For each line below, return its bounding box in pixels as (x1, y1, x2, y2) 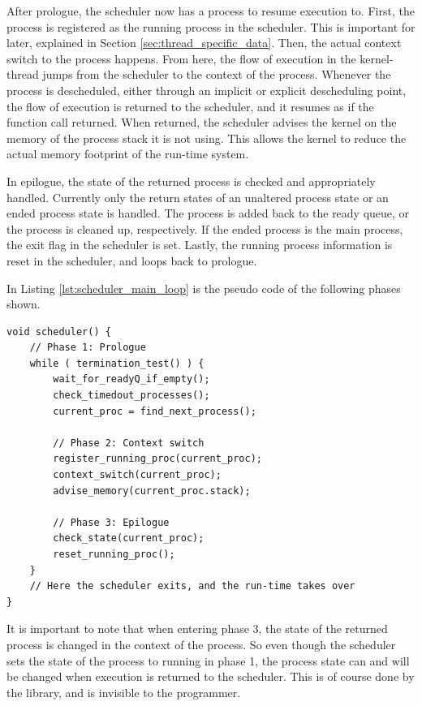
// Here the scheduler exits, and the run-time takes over (29, 580, 355, 592)
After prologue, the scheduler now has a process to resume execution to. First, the (6, 2, 415, 19)
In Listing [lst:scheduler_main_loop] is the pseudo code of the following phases (6, 279, 401, 296)
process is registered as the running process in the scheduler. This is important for (6, 18, 416, 35)
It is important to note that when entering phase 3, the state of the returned (6, 620, 388, 637)
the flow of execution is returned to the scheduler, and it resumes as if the (6, 97, 374, 114)
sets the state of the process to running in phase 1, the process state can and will (6, 652, 410, 669)
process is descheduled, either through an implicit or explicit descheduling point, (6, 81, 407, 98)
